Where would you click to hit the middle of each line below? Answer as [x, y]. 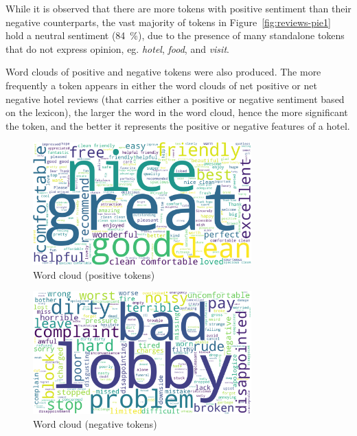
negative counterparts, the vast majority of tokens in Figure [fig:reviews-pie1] [168, 22]
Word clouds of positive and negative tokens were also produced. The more [163, 72]
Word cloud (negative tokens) [95, 423]
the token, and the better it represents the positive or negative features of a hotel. [178, 125]
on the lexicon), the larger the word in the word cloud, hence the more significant [177, 112]
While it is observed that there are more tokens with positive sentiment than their [178, 8]
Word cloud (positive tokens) [94, 274]
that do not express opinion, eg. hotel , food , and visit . [117, 48]
